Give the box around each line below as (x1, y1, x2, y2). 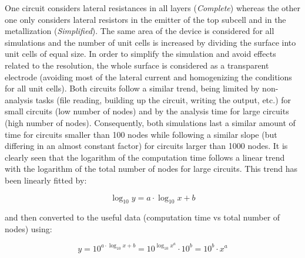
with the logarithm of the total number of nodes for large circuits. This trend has (5, 162, 297, 175)
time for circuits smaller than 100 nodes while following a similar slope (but (5, 128, 277, 140)
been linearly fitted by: (5, 174, 87, 186)
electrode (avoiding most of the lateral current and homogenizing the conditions (5, 70, 292, 83)
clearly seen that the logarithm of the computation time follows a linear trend (5, 151, 285, 163)
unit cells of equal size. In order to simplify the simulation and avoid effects (5, 47, 276, 60)
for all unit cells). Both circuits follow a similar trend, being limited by (5, 82, 260, 94)
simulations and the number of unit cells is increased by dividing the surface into (5, 36, 296, 48)
